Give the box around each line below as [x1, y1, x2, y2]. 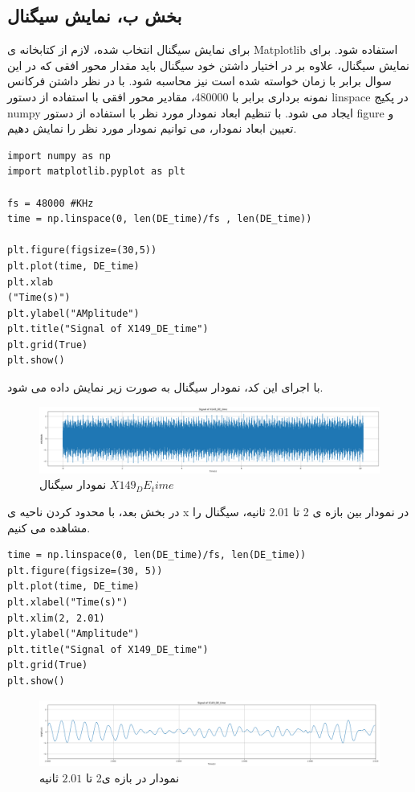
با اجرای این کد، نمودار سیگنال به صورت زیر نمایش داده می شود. [7, 379, 323, 396]
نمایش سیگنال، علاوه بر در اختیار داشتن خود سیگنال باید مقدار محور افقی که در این [7, 56, 409, 73]
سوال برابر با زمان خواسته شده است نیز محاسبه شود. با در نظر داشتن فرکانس [7, 72, 392, 89]
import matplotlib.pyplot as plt [7, 166, 185, 178]
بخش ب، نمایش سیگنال [7, 3, 182, 28]
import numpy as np [7, 150, 111, 162]
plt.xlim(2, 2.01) [7, 612, 105, 624]
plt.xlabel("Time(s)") [7, 597, 128, 609]
